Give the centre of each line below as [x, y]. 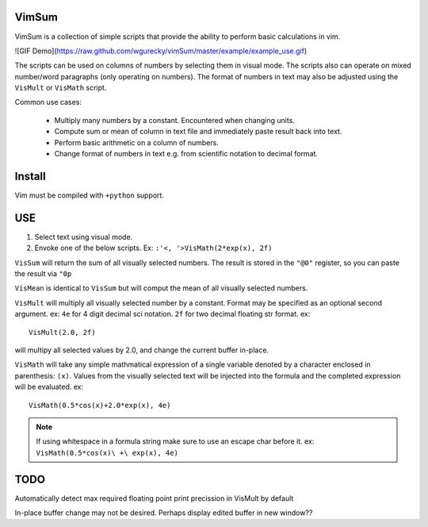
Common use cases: [48, 102]
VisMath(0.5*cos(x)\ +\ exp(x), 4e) [107, 453]
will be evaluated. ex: [49, 387]
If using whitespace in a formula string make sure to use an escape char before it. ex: [175, 441]
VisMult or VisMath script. [61, 88]
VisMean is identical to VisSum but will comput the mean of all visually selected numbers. [161, 288]
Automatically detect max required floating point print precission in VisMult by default [154, 498]
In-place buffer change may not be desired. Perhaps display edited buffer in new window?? [164, 513]
